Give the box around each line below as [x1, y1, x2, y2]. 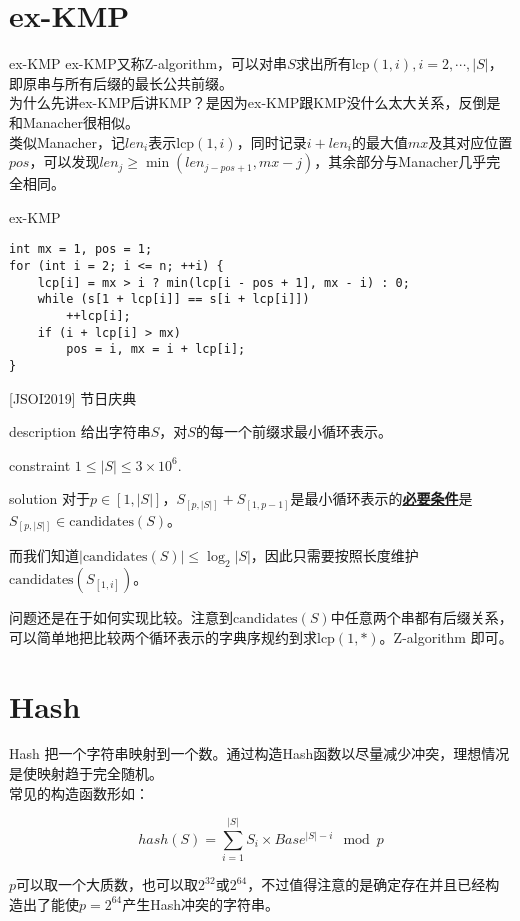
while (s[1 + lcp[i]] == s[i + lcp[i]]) [37, 292, 310, 307]
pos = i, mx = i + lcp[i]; [66, 342, 246, 357]
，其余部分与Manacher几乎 [314, 151, 487, 172]
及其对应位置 [428, 131, 513, 152]
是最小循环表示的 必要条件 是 [290, 488, 473, 509]
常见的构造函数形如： [9, 782, 149, 803]
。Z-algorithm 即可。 [379, 626, 513, 647]
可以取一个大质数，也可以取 [16, 874, 199, 895]
